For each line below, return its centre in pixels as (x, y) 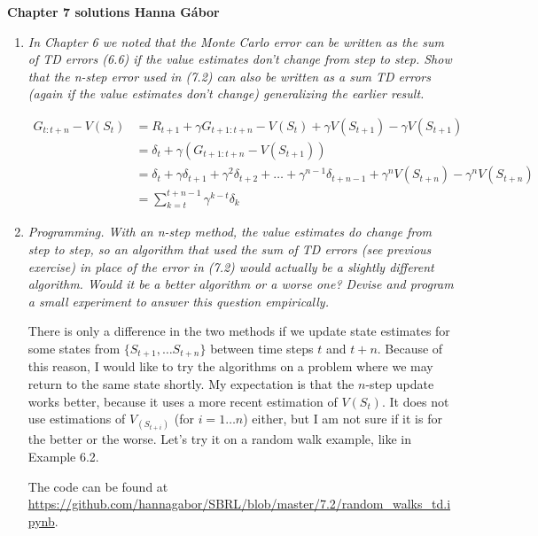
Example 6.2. (63, 456)
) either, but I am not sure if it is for (343, 419)
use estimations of (77, 419)
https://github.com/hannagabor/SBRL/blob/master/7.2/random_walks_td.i (239, 504)
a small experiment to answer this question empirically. (178, 301)
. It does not (415, 401)
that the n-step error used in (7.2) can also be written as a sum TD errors (229, 76)
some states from (74, 348)
